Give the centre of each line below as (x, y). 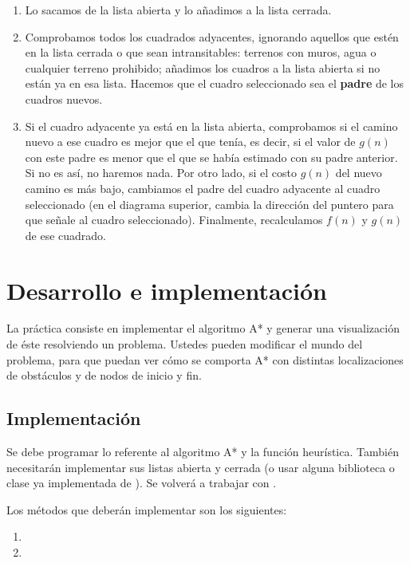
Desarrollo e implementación (167, 290)
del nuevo (359, 173)
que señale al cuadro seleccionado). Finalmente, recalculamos (174, 220)
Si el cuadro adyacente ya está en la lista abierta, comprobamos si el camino (211, 126)
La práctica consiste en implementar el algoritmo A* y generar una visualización (203, 328)
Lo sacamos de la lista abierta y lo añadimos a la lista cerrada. (178, 10)
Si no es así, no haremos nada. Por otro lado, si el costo (161, 173)
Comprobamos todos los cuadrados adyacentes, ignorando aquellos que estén (212, 36)
